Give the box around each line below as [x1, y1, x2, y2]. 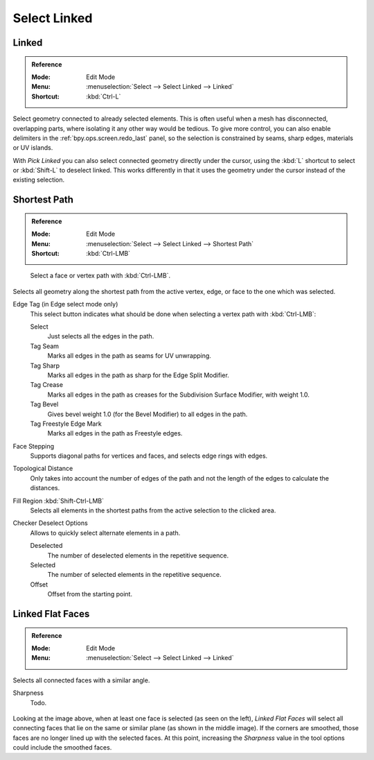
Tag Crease [30, 381, 64, 389]
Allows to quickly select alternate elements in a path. [30, 528, 181, 537]
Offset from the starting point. [47, 590, 133, 598]
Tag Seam [30, 342, 59, 350]
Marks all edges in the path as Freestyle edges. [47, 429, 183, 438]
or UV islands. [12, 144, 53, 152]
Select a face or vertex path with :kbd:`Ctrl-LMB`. [30, 271, 171, 280]
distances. [30, 484, 60, 492]
